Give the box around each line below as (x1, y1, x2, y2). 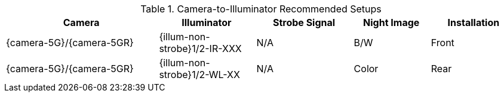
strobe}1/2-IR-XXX (159, 43, 242, 54)
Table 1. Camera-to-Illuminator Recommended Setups (140, 3, 382, 15)
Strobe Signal (272, 17, 336, 28)
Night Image (363, 17, 420, 28)
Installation (447, 17, 500, 28)
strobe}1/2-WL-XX (159, 69, 240, 80)
